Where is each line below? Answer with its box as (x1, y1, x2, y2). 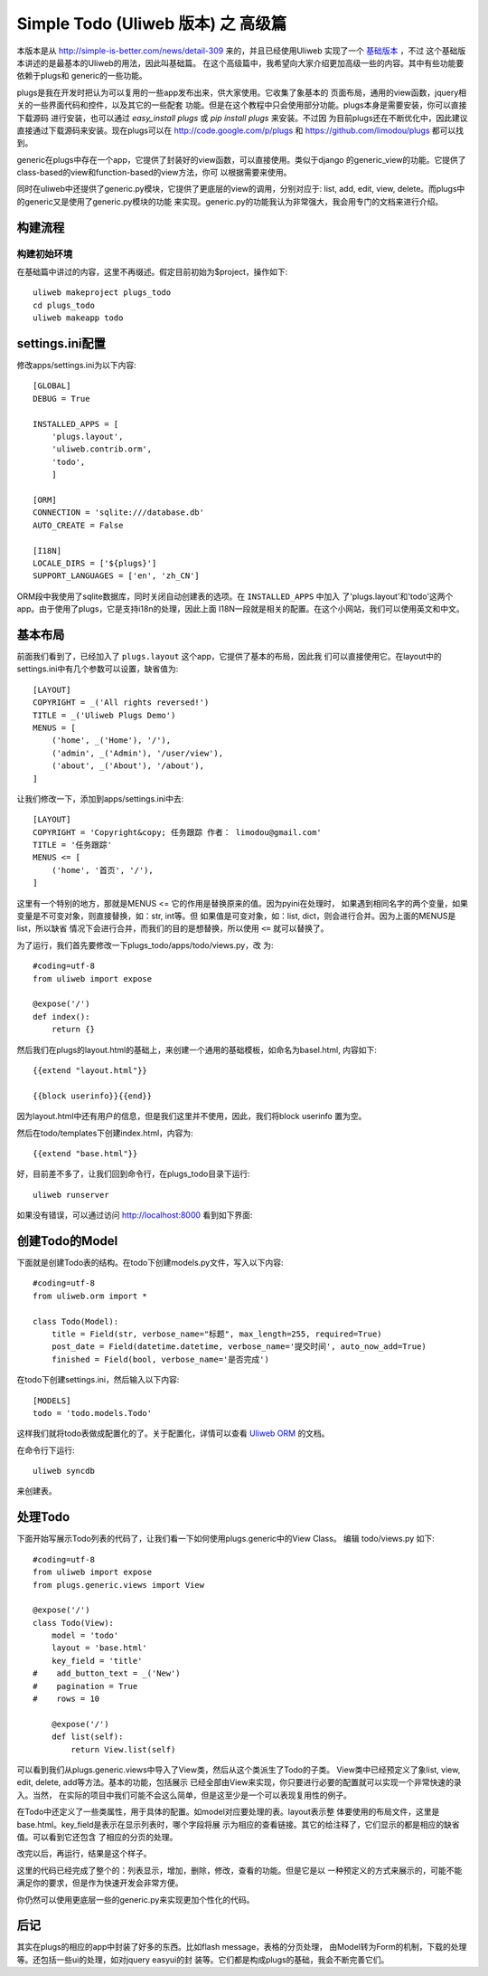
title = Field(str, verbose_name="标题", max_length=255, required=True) (51, 1328, 383, 1339)
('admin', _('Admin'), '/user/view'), (51, 747, 224, 758)
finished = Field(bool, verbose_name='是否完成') (51, 1354, 270, 1364)
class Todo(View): (33, 1618, 115, 1628)
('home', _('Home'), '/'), (51, 736, 172, 746)
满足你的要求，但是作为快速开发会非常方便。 (16, 1877, 183, 1888)
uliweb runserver (33, 1190, 109, 1200)
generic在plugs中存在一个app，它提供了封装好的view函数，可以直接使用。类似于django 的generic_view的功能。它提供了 (16, 154, 466, 165)
